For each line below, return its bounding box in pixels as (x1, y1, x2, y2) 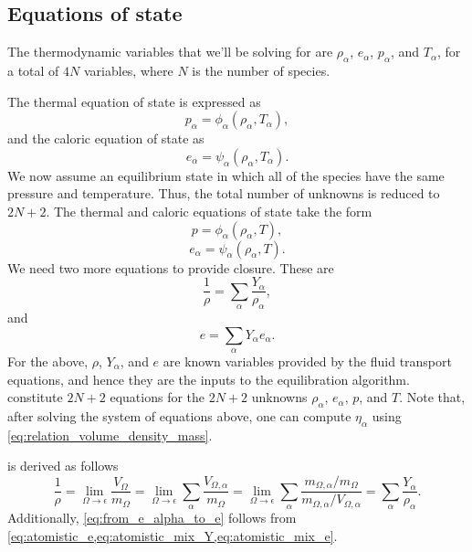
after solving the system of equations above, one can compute (7, 406, 351, 425)
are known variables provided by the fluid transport (163, 352, 452, 370)
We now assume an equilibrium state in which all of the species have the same (7, 165, 445, 185)
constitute (7, 387, 63, 407)
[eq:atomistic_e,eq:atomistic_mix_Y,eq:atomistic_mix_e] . (7, 525, 338, 545)
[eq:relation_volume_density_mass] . (7, 425, 213, 444)
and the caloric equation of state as (7, 129, 205, 148)
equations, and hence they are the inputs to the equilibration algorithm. (7, 369, 410, 388)
